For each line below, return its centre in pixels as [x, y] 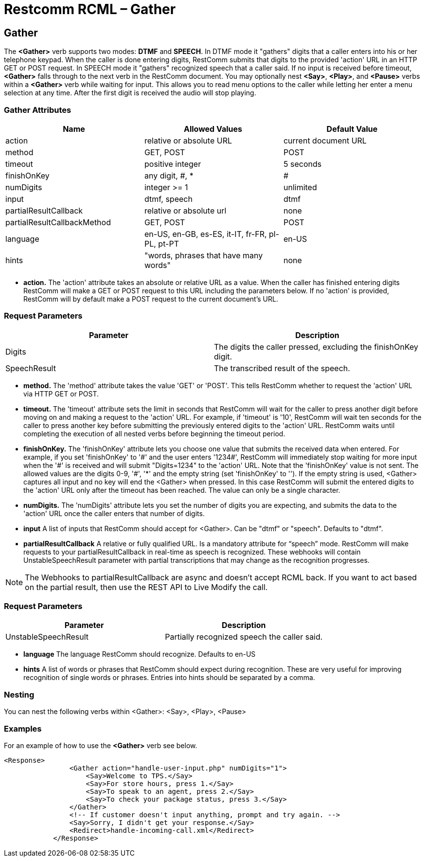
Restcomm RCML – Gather [90, 9]
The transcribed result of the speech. [282, 368]
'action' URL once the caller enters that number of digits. [114, 513]
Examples [23, 728]
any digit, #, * [169, 175]
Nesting [19, 694]
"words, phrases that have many [204, 255]
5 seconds [302, 164]
